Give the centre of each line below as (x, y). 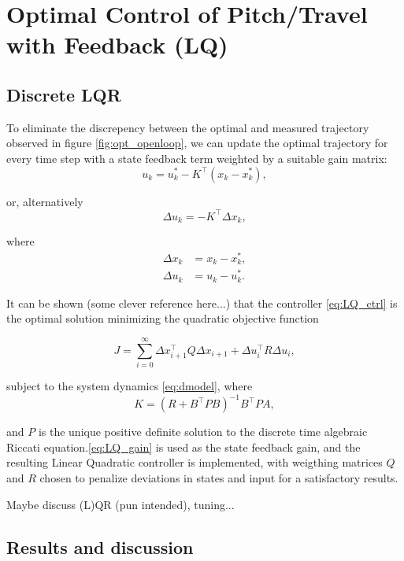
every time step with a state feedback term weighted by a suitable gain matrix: (197, 158)
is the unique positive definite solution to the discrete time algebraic (203, 432)
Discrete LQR (64, 94)
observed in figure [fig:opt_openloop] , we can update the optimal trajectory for (197, 143)
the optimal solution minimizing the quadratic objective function (163, 318)
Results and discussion (100, 546)
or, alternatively (45, 201)
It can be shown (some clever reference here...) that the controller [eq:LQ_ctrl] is (202, 303)
